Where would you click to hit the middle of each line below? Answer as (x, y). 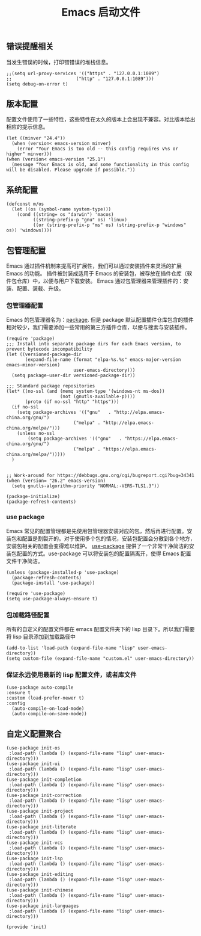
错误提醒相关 (30, 47)
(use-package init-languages (43, 906)
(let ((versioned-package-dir (44, 355)
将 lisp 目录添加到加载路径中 (41, 636)
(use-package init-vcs (34, 843)
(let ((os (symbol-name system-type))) (61, 209)
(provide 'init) (26, 927)
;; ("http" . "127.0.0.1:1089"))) (80, 79)
